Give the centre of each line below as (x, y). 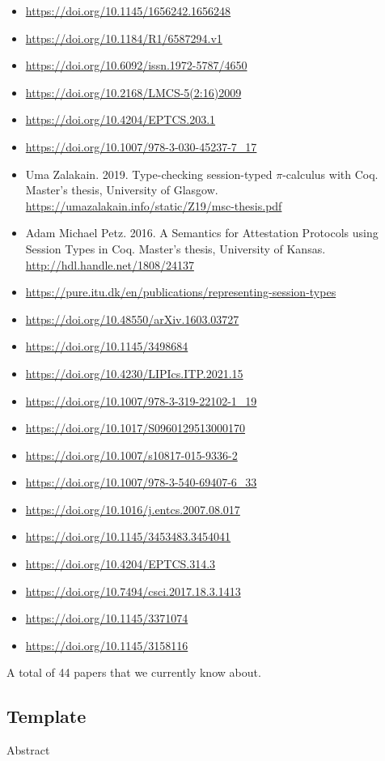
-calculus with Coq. (330, 174)
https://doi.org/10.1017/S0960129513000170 (135, 428)
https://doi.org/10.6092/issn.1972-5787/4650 (136, 65)
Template (47, 716)
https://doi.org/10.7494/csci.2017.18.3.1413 (133, 591)
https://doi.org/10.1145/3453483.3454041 (128, 536)
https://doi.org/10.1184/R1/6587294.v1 (124, 38)
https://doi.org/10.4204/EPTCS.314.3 (121, 564)
